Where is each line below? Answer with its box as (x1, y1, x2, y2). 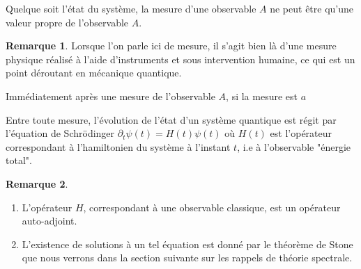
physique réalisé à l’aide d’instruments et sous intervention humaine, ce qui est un (6, 51, 355, 66)
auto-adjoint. (22, 213, 77, 228)
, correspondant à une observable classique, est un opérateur (83, 199, 341, 214)
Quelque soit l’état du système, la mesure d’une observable (6, 1, 256, 15)
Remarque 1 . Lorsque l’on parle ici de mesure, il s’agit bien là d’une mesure (6, 38, 337, 53)
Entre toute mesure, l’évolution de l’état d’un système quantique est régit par (6, 112, 337, 127)
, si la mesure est (226, 88, 298, 103)
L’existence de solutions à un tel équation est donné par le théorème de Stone (22, 236, 353, 251)
